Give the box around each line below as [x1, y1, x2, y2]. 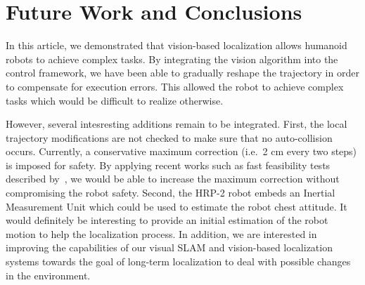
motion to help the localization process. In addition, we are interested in [6, 226, 317, 241]
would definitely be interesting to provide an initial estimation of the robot [6, 213, 328, 227]
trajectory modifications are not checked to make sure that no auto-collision [6, 130, 333, 145]
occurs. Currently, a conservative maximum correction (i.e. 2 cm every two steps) [6, 144, 357, 159]
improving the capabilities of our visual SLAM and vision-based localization [6, 240, 333, 255]
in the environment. [6, 267, 91, 282]
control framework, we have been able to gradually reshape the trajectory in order [6, 65, 359, 80]
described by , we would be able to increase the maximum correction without [6, 171, 340, 186]
